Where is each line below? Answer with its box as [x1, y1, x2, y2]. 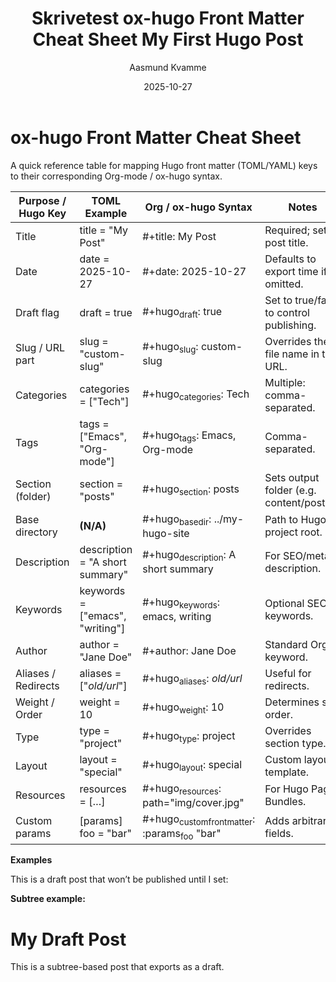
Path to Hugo [264, 513, 327, 527]
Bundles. [264, 795, 307, 809]
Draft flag [15, 305, 60, 319]
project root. [264, 525, 323, 539]
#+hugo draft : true [142, 305, 223, 321]
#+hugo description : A [142, 548, 237, 564]
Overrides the [264, 334, 330, 348]
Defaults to [264, 252, 317, 266]
